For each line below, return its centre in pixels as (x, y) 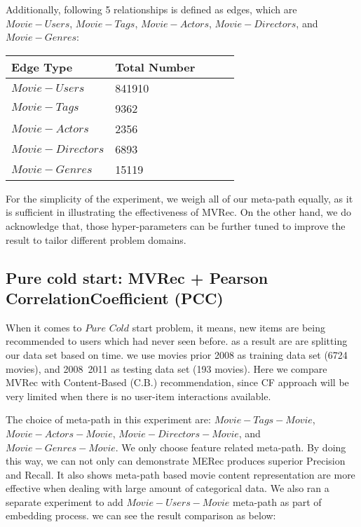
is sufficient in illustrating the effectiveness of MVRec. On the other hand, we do (178, 212)
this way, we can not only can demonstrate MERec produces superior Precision (176, 461)
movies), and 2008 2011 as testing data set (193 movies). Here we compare (166, 368)
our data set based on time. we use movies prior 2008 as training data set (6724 (177, 354)
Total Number (155, 67)
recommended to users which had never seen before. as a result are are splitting (177, 341)
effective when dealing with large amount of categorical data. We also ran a (168, 488)
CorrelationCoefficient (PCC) (115, 297)
